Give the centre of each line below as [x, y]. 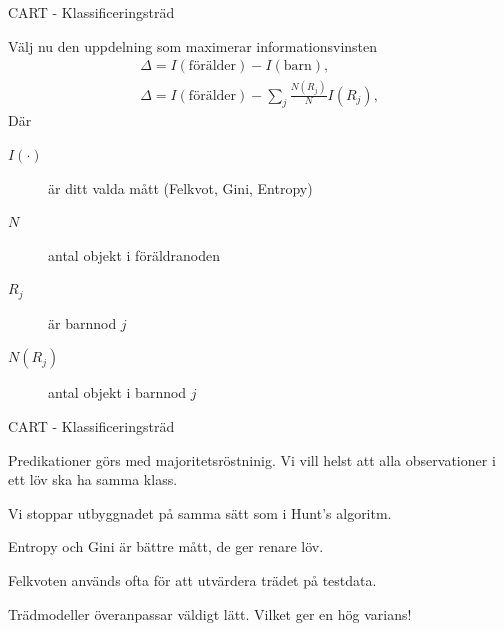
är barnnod [82, 322]
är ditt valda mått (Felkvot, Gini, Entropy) [180, 187]
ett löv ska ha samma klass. [93, 479]
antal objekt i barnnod [117, 392]
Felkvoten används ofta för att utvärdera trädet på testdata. [192, 579]
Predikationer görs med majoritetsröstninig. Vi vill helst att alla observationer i [252, 459]
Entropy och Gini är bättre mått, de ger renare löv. [166, 546]
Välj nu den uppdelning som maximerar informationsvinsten [193, 45]
